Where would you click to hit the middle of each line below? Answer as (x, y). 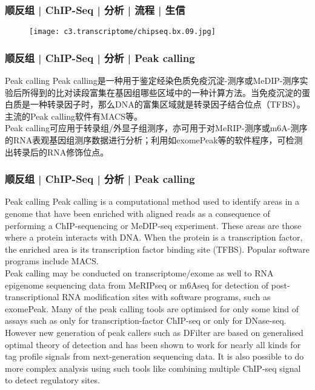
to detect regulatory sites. (52, 380)
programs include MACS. (52, 261)
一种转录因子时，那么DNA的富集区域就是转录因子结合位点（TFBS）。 (167, 104)
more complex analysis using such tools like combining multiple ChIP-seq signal (153, 368)
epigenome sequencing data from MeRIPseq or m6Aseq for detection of (137, 285)
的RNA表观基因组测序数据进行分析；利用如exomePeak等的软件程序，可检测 (154, 140)
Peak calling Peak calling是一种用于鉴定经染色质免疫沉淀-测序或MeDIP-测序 (152, 80)
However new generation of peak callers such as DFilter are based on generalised (154, 332)
